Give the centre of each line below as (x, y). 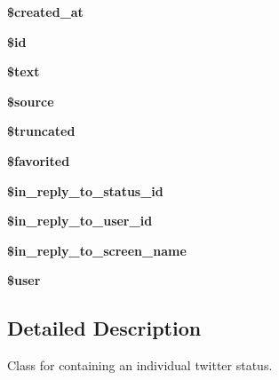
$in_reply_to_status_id (85, 190)
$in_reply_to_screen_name (97, 250)
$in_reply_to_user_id (80, 221)
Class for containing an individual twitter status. (140, 365)
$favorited (39, 160)
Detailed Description (104, 328)
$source (31, 101)
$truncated (41, 131)
